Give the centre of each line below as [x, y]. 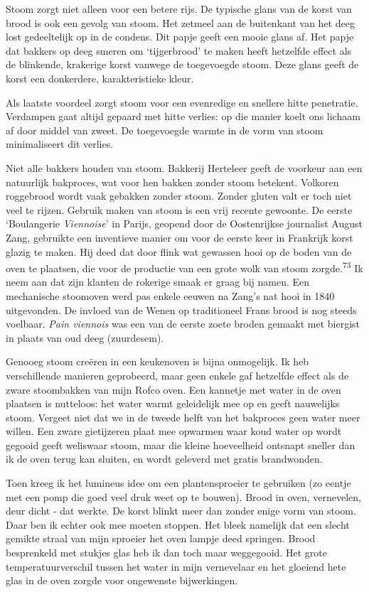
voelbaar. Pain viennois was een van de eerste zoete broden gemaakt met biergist [183, 324]
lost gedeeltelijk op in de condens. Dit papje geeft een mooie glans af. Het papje [180, 37]
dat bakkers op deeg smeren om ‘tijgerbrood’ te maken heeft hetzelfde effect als [179, 50]
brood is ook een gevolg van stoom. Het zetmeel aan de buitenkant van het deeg [180, 22]
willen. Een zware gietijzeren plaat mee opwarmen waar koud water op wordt [174, 431]
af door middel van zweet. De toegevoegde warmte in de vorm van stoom [165, 130]
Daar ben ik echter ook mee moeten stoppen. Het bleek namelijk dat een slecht [178, 524]
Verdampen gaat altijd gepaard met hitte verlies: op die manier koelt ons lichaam [183, 116]
